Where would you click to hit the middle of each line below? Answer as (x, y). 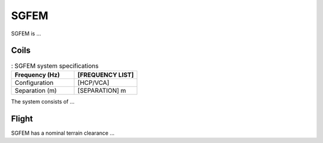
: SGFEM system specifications (55, 66)
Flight (22, 119)
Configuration (34, 83)
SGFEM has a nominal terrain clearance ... (63, 133)
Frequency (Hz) (37, 75)
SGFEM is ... (26, 34)
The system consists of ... (43, 101)
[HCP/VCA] (93, 83)
